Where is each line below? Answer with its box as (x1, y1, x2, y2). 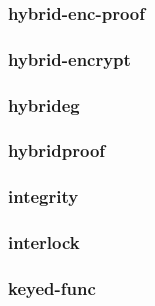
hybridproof (8, 138, 106, 163)
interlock (8, 230, 80, 255)
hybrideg (8, 92, 80, 117)
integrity (8, 184, 79, 209)
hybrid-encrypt (8, 46, 131, 71)
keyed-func (8, 275, 96, 300)
